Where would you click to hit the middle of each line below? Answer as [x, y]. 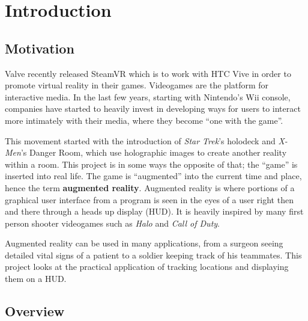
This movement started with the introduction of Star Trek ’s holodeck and [140, 140]
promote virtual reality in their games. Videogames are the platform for [137, 85]
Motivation [40, 48]
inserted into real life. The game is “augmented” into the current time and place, [153, 176]
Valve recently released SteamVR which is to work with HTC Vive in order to [148, 73]
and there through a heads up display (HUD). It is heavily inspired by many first [154, 211]
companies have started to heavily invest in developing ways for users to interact [153, 109]
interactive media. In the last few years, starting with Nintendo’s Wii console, [148, 96]
